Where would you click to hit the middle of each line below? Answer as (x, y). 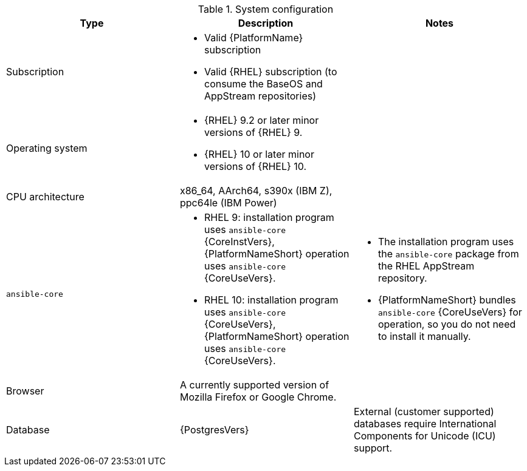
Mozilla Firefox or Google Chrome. (258, 397)
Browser (25, 391)
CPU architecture (45, 197)
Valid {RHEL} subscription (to (270, 72)
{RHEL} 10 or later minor (259, 154)
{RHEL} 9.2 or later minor (261, 120)
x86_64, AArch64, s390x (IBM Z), (256, 191)
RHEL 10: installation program (271, 300)
